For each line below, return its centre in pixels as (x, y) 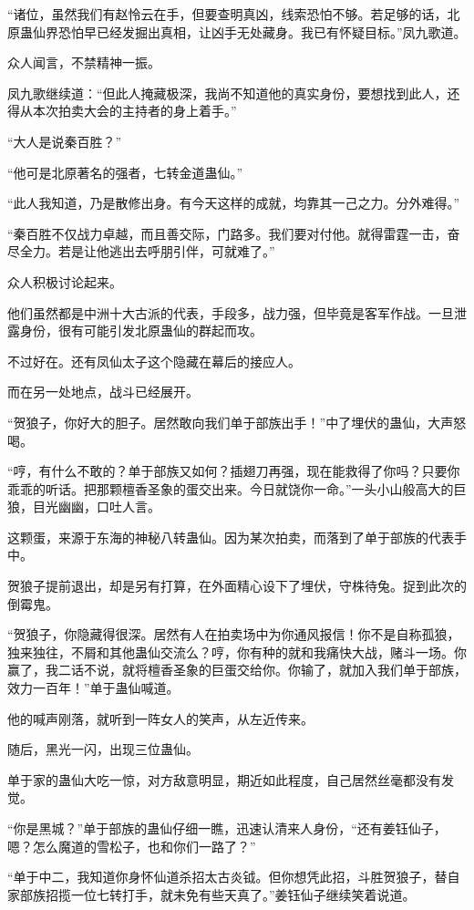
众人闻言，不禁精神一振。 (84, 62)
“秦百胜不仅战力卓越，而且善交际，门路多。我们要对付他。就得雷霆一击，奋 (234, 233)
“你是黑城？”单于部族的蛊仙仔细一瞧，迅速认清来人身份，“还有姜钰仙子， (227, 828)
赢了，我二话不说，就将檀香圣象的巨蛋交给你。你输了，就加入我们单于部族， (237, 670)
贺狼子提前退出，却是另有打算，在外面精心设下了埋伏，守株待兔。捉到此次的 (237, 586)
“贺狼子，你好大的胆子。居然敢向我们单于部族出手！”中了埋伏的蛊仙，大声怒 (237, 422)
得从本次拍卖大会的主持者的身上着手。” (122, 111)
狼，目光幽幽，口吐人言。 (84, 507)
